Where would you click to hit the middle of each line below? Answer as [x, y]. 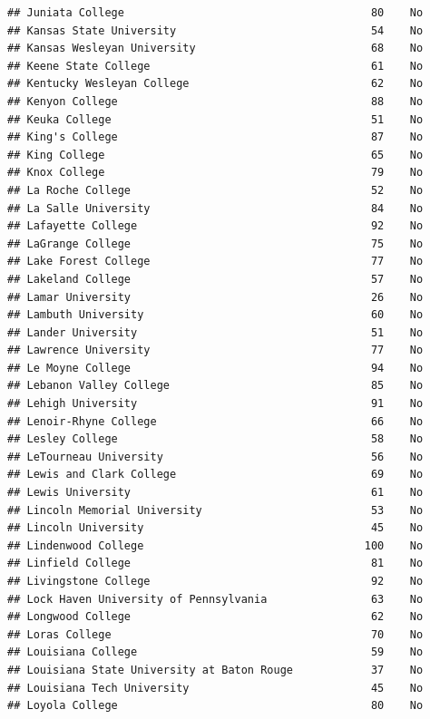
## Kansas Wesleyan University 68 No [215, 49]
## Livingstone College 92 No [215, 581]
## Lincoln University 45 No [215, 528]
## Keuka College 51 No [215, 119]
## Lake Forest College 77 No [215, 262]
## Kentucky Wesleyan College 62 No [215, 84]
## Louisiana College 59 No [215, 652]
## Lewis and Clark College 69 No [215, 475]
